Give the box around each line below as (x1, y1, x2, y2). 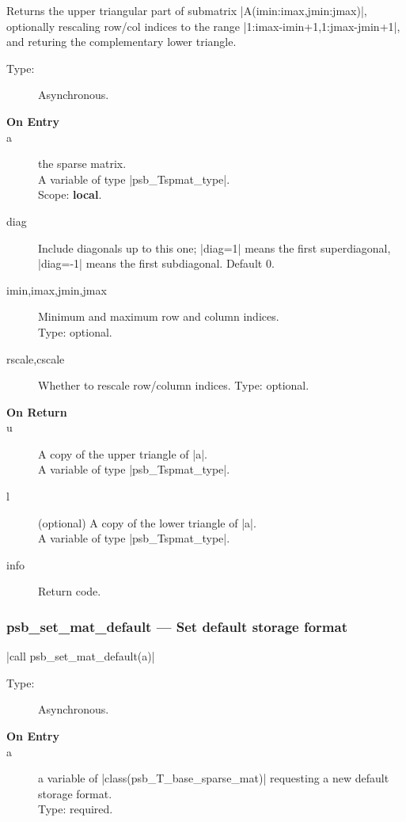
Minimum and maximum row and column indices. (38, 308, 279, 325)
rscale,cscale (6, 350, 65, 367)
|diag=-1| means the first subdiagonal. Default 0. (38, 255, 275, 272)
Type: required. (38, 801, 113, 817)
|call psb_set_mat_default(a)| (6, 648, 155, 664)
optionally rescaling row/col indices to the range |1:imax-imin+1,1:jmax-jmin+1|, (6, 17, 400, 34)
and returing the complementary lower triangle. (6, 33, 237, 50)
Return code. (38, 583, 101, 599)
